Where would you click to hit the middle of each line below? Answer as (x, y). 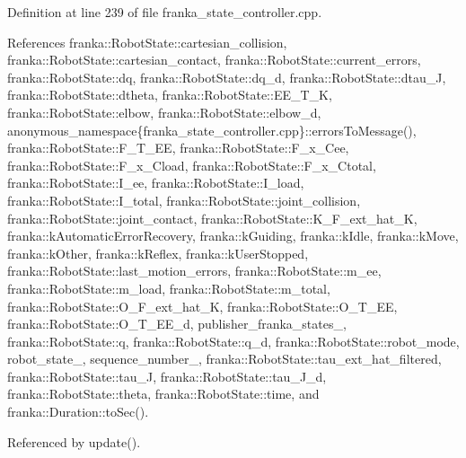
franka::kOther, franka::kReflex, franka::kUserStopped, (158, 253)
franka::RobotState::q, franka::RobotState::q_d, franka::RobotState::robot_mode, (233, 341)
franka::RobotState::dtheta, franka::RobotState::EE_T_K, (170, 95)
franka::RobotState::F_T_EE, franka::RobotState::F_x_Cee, (178, 148)
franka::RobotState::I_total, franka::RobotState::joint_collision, (184, 200)
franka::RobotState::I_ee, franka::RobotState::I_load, (156, 183)
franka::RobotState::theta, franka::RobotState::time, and (163, 394)
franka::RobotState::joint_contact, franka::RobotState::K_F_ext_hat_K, (212, 218)
